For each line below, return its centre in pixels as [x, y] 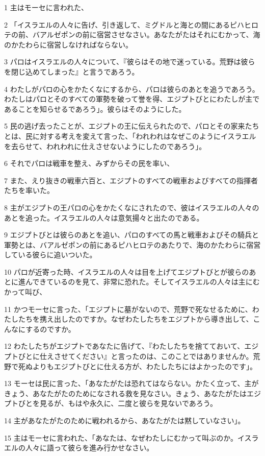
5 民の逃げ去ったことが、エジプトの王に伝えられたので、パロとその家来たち [132, 126]
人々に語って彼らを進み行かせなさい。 [89, 448]
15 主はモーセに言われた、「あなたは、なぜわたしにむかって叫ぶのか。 [121, 437]
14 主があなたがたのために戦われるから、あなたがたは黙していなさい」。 [125, 420]
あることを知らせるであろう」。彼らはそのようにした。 [95, 109]
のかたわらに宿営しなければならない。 [68, 44]
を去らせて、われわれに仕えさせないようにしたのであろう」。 [105, 146]
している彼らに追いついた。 [50, 255]
